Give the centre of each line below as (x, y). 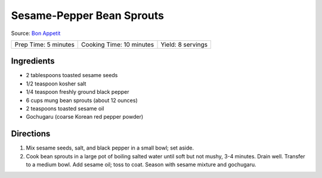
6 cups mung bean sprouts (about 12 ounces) (82, 100)
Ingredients (33, 61)
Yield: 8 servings (184, 44)
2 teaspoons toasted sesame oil (65, 109)
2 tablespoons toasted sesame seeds (72, 75)
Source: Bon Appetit (36, 33)
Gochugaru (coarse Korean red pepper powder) (85, 117)
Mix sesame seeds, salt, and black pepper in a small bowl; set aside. (110, 148)
